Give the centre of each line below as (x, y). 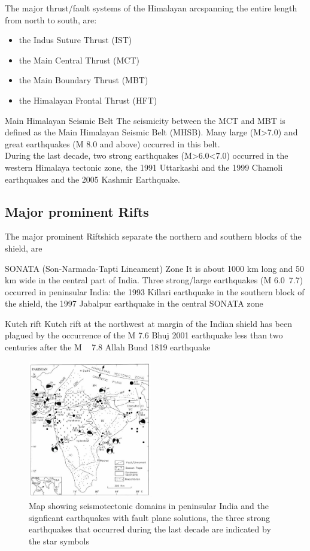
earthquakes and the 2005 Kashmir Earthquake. (92, 179)
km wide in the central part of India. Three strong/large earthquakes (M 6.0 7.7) (154, 280)
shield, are (24, 248)
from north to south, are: (51, 19)
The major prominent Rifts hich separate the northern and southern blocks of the (153, 236)
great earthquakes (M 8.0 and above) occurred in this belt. (113, 143)
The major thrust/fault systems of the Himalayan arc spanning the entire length (151, 8)
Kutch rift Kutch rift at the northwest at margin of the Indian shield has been (148, 323)
